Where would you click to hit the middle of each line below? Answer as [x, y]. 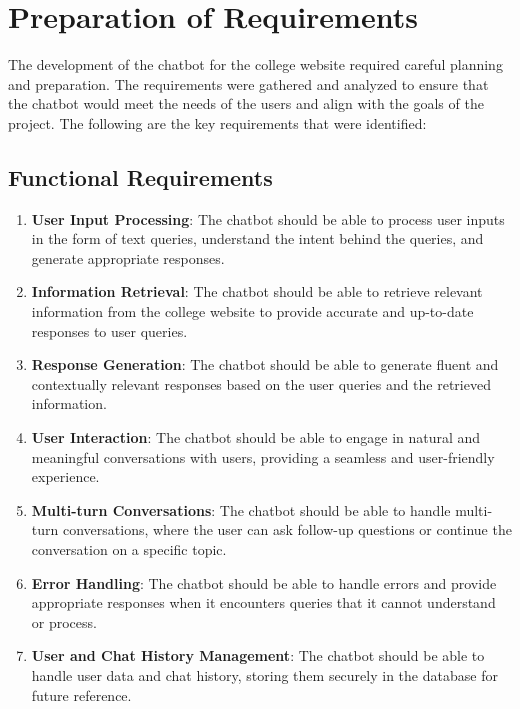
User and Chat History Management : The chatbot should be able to [258, 655]
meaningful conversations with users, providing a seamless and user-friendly [263, 456]
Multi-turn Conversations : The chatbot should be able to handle [241, 509]
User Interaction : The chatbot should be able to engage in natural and [256, 437]
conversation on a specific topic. [129, 549]
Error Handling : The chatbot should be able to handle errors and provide [264, 582]
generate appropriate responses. [128, 257]
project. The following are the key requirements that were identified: [217, 122]
